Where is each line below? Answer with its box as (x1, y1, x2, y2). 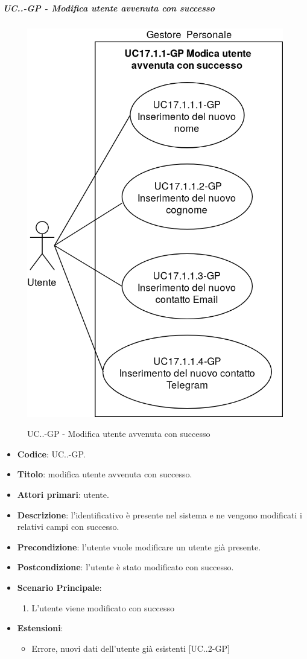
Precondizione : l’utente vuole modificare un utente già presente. (17, 540, 261, 553)
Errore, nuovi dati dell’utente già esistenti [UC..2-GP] (31, 641, 230, 654)
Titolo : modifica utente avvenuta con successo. (17, 468, 192, 480)
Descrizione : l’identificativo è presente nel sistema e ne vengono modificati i (17, 508, 302, 521)
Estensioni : (17, 622, 63, 634)
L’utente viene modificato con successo (31, 601, 175, 614)
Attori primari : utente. (17, 488, 109, 501)
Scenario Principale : (17, 581, 102, 593)
